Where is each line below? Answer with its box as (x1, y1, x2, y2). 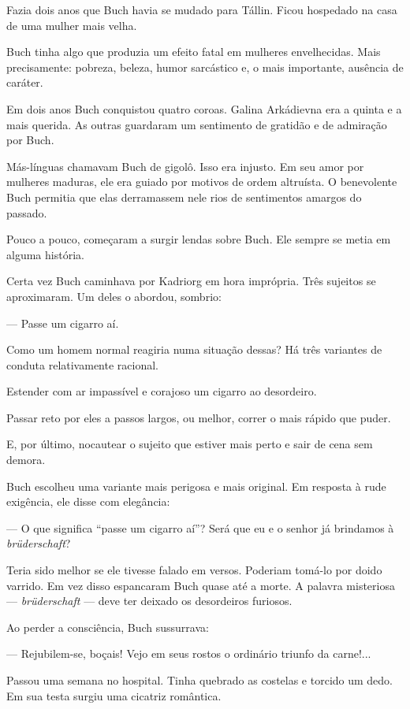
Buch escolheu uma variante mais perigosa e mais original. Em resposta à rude (6, 477, 386, 494)
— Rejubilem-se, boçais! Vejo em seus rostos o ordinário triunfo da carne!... (6, 645, 371, 662)
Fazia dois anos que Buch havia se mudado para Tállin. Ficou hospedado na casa (6, 2, 397, 17)
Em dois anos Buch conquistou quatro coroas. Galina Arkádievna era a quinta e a (6, 100, 402, 117)
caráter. (6, 74, 43, 91)
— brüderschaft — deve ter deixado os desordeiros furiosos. (6, 592, 293, 609)
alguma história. (6, 246, 84, 262)
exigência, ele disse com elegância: (6, 493, 170, 510)
